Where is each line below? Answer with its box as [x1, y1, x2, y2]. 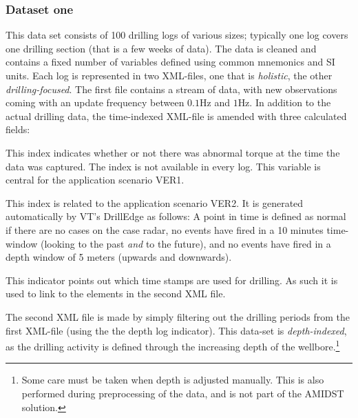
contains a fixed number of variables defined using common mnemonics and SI [6, 54, 335, 69]
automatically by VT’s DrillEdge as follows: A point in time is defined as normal [6, 209, 346, 223]
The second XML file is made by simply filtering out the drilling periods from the [6, 309, 350, 324]
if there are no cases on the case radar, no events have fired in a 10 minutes [6, 222, 324, 237]
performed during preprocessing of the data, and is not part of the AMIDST [21, 386, 344, 400]
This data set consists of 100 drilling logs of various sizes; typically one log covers [6, 28, 348, 42]
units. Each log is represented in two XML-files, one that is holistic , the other [6, 68, 333, 82]
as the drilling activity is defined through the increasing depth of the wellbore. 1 [6, 337, 340, 353]
